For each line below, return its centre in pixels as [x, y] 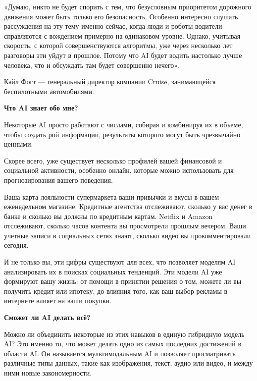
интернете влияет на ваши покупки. [58, 300]
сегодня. [16, 245]
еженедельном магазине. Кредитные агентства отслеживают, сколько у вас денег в [128, 206]
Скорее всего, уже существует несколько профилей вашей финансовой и [113, 160]
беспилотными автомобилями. [49, 91]
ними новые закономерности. [48, 373]
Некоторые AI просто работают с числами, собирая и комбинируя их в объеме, [124, 124]
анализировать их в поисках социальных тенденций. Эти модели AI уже [113, 271]
